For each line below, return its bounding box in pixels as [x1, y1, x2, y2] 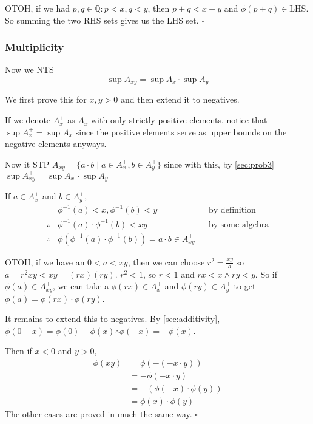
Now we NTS [5, 63, 54, 76]
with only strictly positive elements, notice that [91, 114, 268, 126]
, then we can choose [127, 255, 205, 268]
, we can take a [53, 279, 109, 292]
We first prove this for [5, 93, 87, 106]
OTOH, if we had [5, 2, 70, 14]
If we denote [5, 114, 51, 126]
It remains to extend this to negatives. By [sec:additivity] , [5, 312, 220, 325]
